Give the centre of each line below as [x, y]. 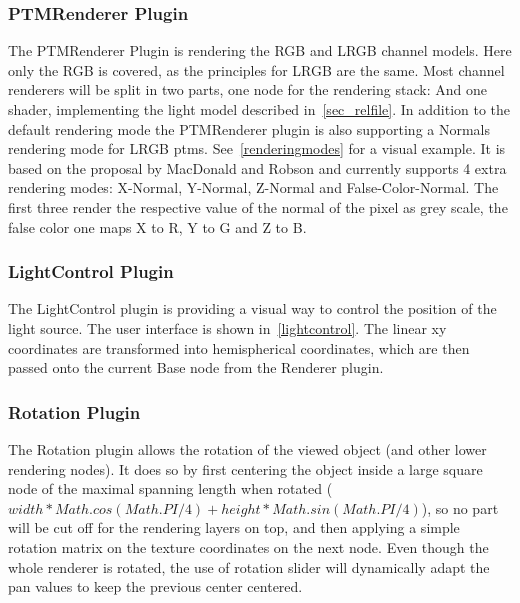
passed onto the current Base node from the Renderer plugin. [196, 367]
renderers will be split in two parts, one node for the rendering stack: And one [247, 89]
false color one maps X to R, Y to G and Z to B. [157, 226]
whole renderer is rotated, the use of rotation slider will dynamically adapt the [249, 566]
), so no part [460, 507]
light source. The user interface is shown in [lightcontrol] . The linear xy [227, 327]
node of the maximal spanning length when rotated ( [170, 488]
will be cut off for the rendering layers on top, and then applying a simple [234, 527]
